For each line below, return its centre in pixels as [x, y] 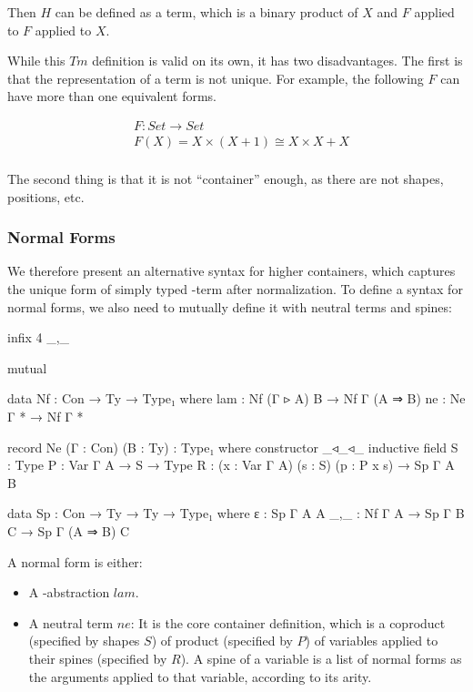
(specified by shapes [84, 641]
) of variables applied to [372, 641]
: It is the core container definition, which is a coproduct [288, 622]
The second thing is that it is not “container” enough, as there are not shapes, [226, 179]
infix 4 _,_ [39, 337]
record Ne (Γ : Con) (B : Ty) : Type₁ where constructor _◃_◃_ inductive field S [233, 447]
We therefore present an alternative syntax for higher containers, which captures [231, 271]
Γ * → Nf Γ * [45, 417]
